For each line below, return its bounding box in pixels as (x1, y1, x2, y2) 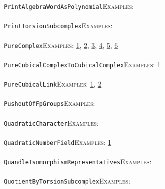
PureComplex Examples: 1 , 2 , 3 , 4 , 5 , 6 (4, 40, 118, 50)
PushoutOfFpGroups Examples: (4, 98, 95, 108)
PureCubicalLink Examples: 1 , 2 (4, 79, 101, 89)
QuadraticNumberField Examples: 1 (4, 137, 111, 147)
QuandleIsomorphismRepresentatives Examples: (4, 156, 152, 166)
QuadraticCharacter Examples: (4, 117, 99, 128)
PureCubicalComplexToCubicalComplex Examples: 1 (4, 59, 161, 69)
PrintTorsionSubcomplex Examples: (4, 20, 113, 31)
